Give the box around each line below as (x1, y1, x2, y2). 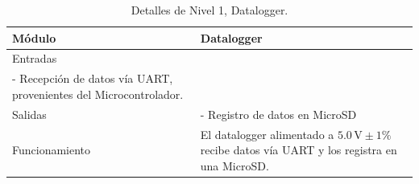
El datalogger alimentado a (200, 125, 334, 142)
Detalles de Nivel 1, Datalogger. (131, 2, 288, 18)
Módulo (12, 29, 56, 46)
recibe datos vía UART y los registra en (200, 141, 397, 158)
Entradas (12, 50, 57, 67)
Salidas (12, 105, 47, 122)
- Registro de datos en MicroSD (200, 105, 357, 122)
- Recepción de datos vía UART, (12, 70, 173, 87)
